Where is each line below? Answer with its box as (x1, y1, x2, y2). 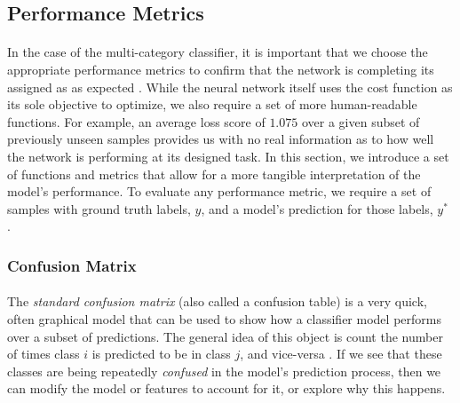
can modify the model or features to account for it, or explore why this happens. (7, 379, 446, 398)
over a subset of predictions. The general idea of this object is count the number (7, 327, 443, 345)
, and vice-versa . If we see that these (240, 344, 442, 363)
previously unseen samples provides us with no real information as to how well (7, 130, 434, 148)
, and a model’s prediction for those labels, (201, 199, 433, 217)
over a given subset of (301, 112, 420, 130)
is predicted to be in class (91, 344, 231, 363)
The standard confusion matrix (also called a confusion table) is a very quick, (7, 292, 427, 311)
